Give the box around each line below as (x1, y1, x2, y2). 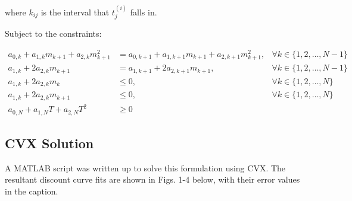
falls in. (130, 5, 157, 18)
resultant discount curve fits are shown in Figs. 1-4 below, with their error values (5, 173, 300, 186)
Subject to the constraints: (5, 27, 102, 40)
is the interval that (41, 5, 110, 18)
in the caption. (5, 184, 58, 197)
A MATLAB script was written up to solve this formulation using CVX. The (5, 161, 286, 174)
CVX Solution (5, 133, 94, 152)
